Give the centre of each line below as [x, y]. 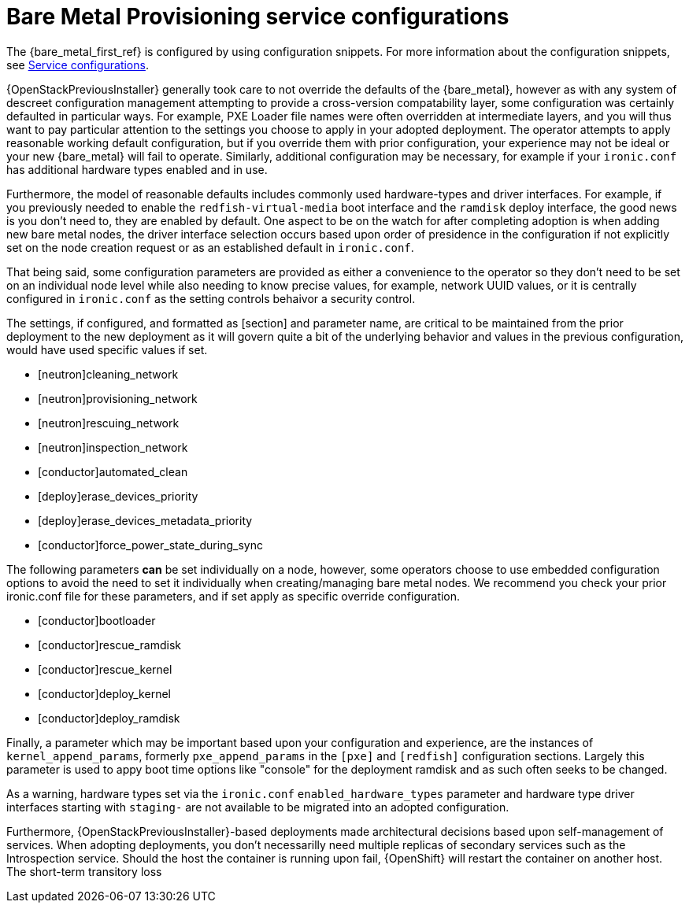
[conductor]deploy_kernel [104, 693]
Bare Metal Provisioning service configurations [258, 17]
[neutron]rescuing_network [109, 423]
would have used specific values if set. [107, 349]
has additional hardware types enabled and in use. [137, 169]
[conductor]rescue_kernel [105, 669]
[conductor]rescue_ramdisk [109, 645]
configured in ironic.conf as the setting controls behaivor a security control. [211, 298]
